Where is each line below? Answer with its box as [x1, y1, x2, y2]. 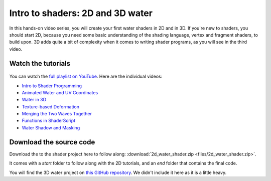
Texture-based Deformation [22, 103, 80, 110]
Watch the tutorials [9, 59, 71, 68]
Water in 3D [22, 97, 47, 103]
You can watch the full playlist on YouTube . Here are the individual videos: [9, 73, 163, 80]
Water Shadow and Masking [22, 124, 80, 130]
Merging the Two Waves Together [22, 111, 92, 117]
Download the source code [9, 138, 95, 146]
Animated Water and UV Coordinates [22, 89, 98, 95]
